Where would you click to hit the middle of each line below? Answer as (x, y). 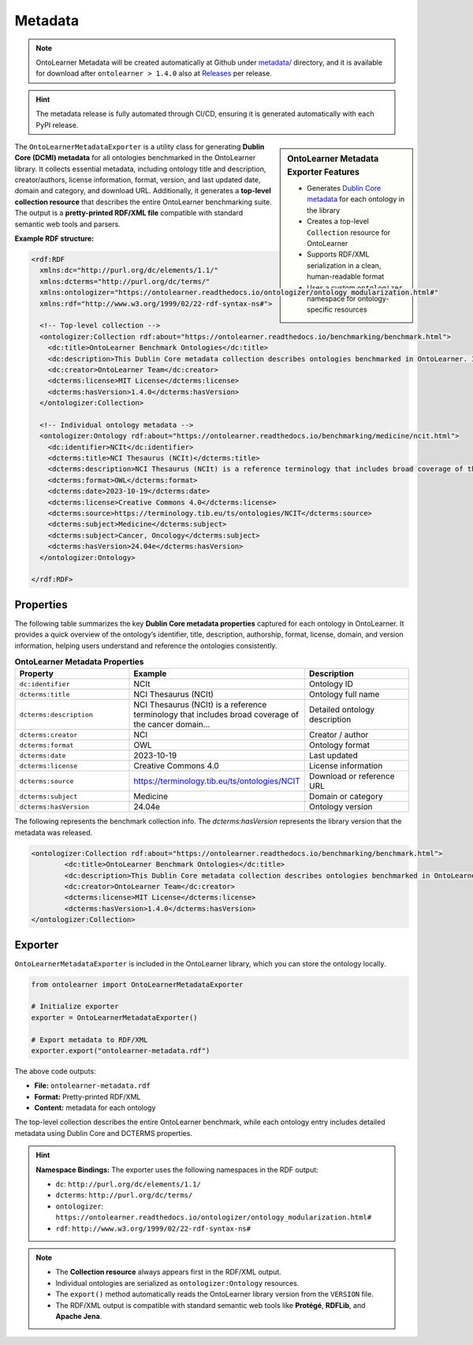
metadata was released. (54, 832)
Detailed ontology (342, 710)
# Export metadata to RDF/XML (89, 1040)
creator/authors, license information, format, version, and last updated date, (138, 180)
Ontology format (339, 745)
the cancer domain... (172, 724)
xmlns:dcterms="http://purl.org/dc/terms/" (125, 281)
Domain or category (346, 797)
